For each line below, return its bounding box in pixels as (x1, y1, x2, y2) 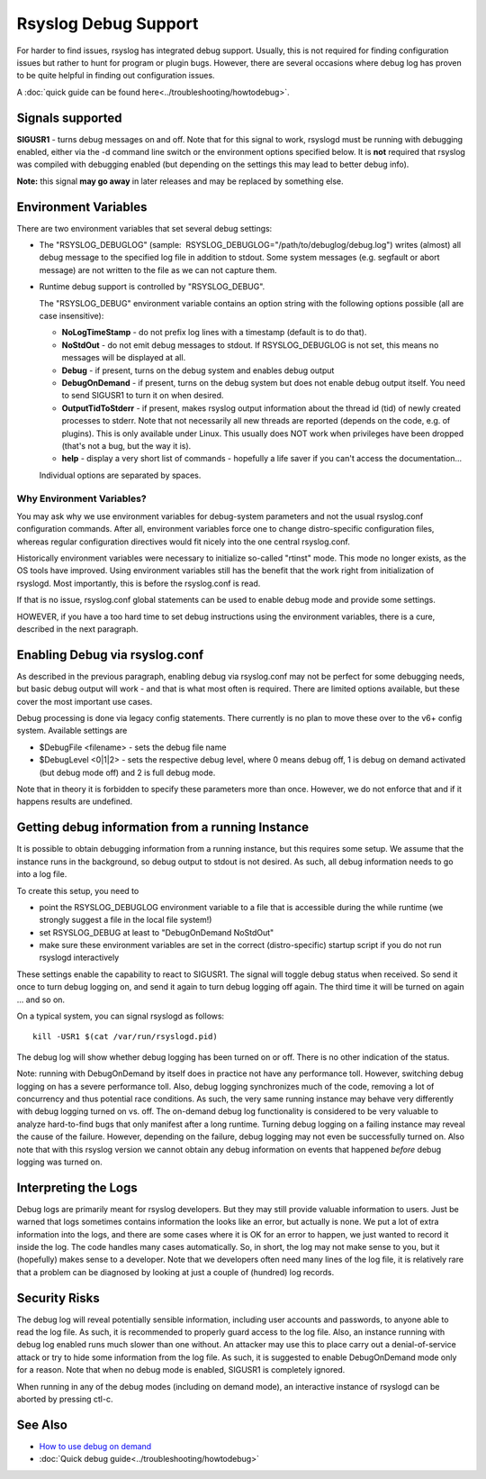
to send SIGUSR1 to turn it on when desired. (61, 390, 224, 401)
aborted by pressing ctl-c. (16, 1393, 113, 1405)
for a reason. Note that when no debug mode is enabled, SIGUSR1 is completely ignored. (16, 1365, 346, 1375)
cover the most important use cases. (16, 696, 153, 707)
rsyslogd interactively (39, 952, 120, 963)
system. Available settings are (16, 726, 128, 736)
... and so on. (16, 994, 66, 1005)
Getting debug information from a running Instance (16, 820, 310, 835)
